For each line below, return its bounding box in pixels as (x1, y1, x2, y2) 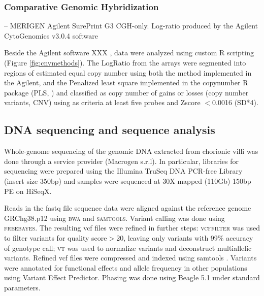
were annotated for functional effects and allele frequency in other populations (4, 262, 247, 273)
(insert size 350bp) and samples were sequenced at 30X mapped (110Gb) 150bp (4, 175, 251, 186)
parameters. (4, 282, 41, 292)
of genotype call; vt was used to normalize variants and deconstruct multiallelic (4, 242, 252, 253)
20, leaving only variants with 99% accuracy (116, 232, 253, 243)
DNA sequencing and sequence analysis (4, 122, 215, 138)
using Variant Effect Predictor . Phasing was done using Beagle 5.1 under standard (4, 272, 260, 283)
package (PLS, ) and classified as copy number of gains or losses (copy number (4, 87, 249, 97)
